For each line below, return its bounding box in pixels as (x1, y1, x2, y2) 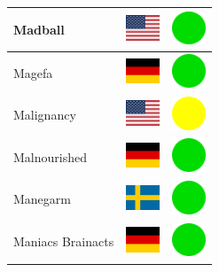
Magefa (13, 63, 53, 82)
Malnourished (13, 147, 87, 166)
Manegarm (13, 190, 71, 208)
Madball (13, 19, 65, 38)
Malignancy (13, 105, 76, 124)
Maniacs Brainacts (13, 232, 114, 251)
